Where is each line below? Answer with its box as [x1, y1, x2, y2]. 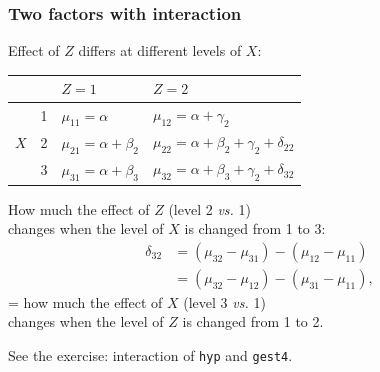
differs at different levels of [78, 40, 242, 61]
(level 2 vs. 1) [168, 198, 251, 219]
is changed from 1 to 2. [182, 311, 324, 332]
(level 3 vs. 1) [183, 291, 266, 312]
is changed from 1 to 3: [184, 218, 326, 239]
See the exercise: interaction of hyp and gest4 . [8, 344, 293, 365]
